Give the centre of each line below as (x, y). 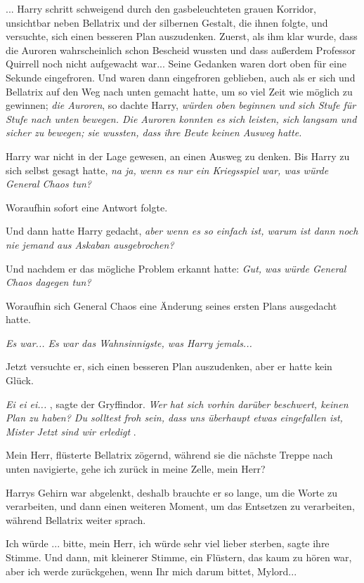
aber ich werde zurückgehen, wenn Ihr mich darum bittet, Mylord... (151, 571)
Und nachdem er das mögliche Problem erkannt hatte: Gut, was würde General (176, 268)
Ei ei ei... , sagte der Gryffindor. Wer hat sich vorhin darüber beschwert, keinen (177, 404)
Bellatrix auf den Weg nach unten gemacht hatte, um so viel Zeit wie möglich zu (179, 91)
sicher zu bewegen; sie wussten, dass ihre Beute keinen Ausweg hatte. (154, 132)
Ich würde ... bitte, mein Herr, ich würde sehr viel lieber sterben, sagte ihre (168, 543)
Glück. (20, 380)
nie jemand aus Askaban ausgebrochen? (90, 244)
